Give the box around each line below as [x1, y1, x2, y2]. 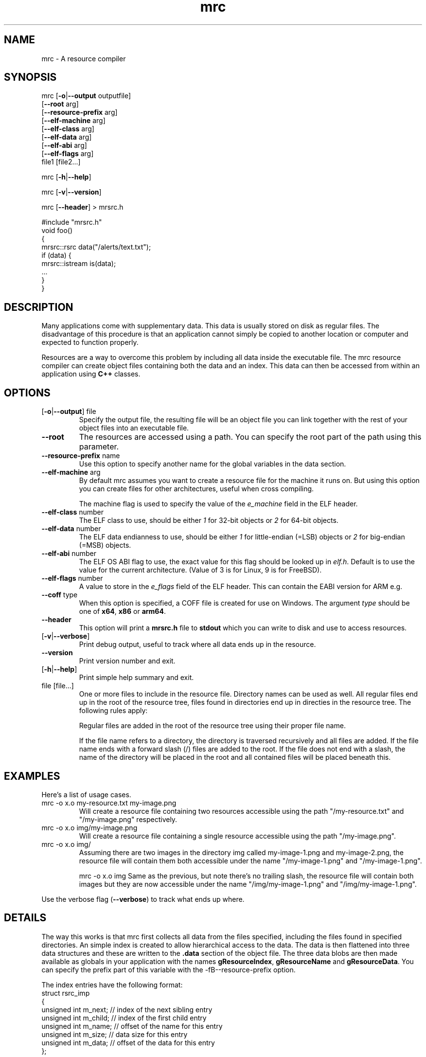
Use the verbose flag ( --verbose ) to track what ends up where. [41, 895, 245, 903]
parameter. [79, 442, 119, 452]
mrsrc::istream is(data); [41, 259, 116, 268]
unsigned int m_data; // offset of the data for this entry [41, 1038, 215, 1047]
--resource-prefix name [41, 451, 120, 460]
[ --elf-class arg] [41, 125, 94, 133]
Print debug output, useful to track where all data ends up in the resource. [79, 640, 316, 649]
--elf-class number [41, 508, 104, 517]
